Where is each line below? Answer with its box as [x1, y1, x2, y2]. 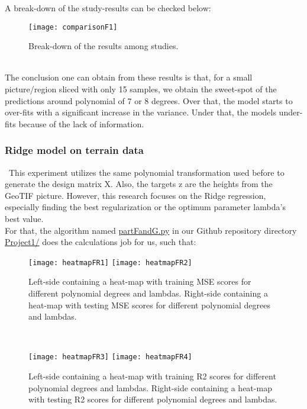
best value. [5, 212, 44, 224]
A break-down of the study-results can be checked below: [5, 2, 211, 14]
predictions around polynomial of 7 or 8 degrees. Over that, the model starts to [5, 94, 293, 107]
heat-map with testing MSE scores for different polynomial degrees [28, 298, 270, 311]
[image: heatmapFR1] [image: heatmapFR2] [28, 258, 192, 267]
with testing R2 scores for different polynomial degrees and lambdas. [28, 393, 277, 405]
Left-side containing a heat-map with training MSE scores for [28, 275, 251, 288]
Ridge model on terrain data [5, 143, 144, 157]
